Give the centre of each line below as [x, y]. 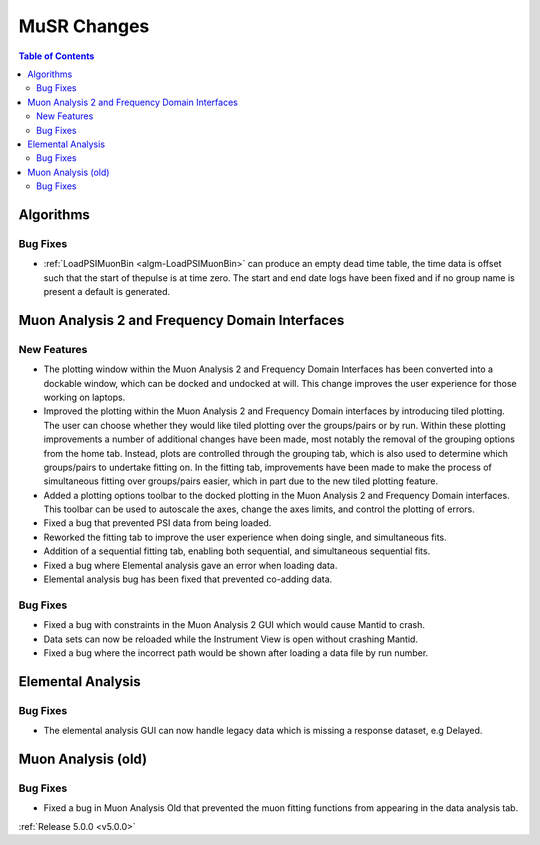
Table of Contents [56, 56]
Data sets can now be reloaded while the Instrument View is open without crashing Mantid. [231, 639]
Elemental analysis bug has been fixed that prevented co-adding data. [188, 579]
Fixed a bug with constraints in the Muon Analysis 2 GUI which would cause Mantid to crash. [234, 625]
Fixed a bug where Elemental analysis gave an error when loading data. [190, 565]
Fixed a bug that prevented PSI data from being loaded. [157, 523]
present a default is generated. [107, 291]
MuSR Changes [84, 26]
